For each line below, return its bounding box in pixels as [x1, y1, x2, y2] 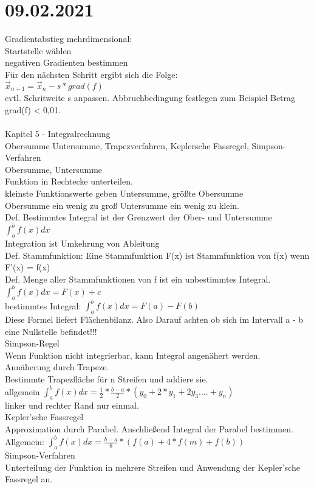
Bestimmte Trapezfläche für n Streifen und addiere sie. [5, 372, 208, 385]
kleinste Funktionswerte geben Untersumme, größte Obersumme [5, 186, 244, 199]
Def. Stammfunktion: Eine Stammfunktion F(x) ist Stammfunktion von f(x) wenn [5, 248, 310, 261]
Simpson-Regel [5, 337, 60, 350]
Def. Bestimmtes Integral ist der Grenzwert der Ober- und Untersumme [5, 211, 272, 223]
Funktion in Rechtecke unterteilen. [5, 175, 133, 188]
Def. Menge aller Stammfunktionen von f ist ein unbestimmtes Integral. [5, 272, 271, 285]
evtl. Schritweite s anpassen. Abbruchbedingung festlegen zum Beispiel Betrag [5, 91, 296, 104]
